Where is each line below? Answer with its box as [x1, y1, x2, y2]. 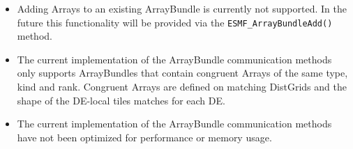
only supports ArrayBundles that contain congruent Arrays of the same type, [17, 65, 348, 80]
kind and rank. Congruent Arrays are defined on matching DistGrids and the [17, 79, 347, 94]
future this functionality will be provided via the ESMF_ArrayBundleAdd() [17, 15, 333, 29]
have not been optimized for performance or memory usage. [17, 130, 272, 144]
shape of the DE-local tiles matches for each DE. [17, 93, 225, 107]
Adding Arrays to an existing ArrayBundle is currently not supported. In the [17, 1, 347, 15]
